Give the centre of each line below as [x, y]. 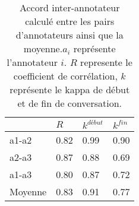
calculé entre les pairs [70, 21]
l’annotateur [32, 62]
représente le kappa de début [70, 89]
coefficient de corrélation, [65, 76]
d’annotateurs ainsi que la [69, 35]
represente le [106, 62]
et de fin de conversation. [70, 103]
